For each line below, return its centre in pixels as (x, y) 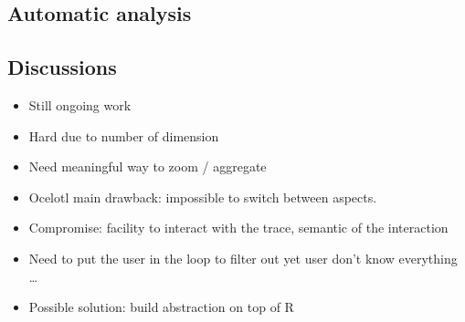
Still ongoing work (80, 104)
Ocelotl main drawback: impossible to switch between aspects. (203, 197)
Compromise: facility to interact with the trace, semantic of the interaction (238, 228)
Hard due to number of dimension (124, 135)
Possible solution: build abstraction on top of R (161, 307)
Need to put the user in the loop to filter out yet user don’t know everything (243, 258)
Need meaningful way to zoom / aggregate (148, 166)
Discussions (62, 67)
